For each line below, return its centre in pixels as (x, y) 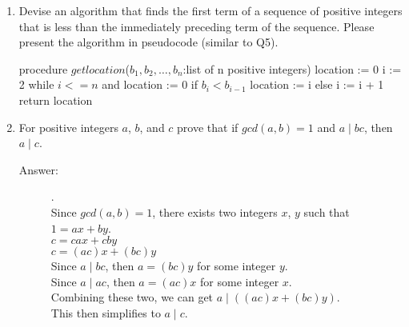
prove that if (208, 127)
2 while (36, 84)
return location (56, 100)
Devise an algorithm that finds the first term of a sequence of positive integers (211, 10)
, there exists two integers (215, 211)
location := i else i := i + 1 (317, 84)
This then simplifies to (106, 312)
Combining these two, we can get (132, 297)
